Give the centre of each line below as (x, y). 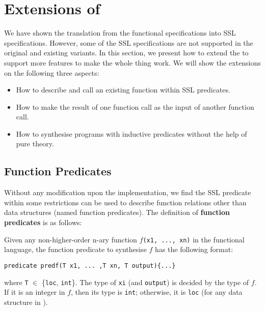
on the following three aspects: (52, 72)
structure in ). (26, 302)
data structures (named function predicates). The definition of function (117, 212)
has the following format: (194, 249)
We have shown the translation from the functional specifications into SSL (120, 33)
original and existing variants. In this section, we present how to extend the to (126, 53)
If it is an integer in (35, 292)
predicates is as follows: (43, 222)
